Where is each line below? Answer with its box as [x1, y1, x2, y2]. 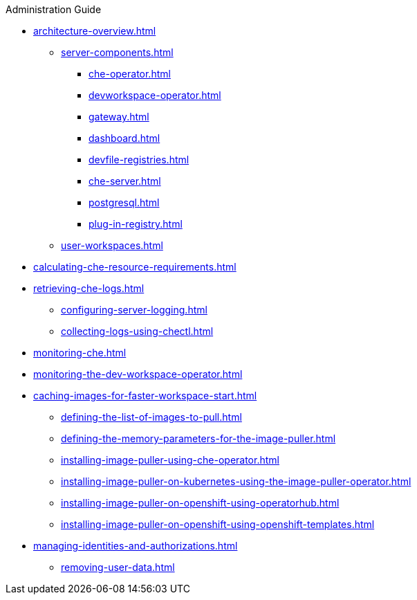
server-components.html [61, 46, 174, 58]
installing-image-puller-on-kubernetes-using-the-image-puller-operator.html [61, 475, 411, 487]
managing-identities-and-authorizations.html [33, 540, 238, 552]
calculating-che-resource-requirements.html [33, 261, 237, 273]
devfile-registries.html [89, 154, 189, 165]
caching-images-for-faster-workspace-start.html [33, 390, 257, 401]
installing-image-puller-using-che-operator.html [61, 454, 279, 466]
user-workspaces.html [61, 239, 163, 251]
